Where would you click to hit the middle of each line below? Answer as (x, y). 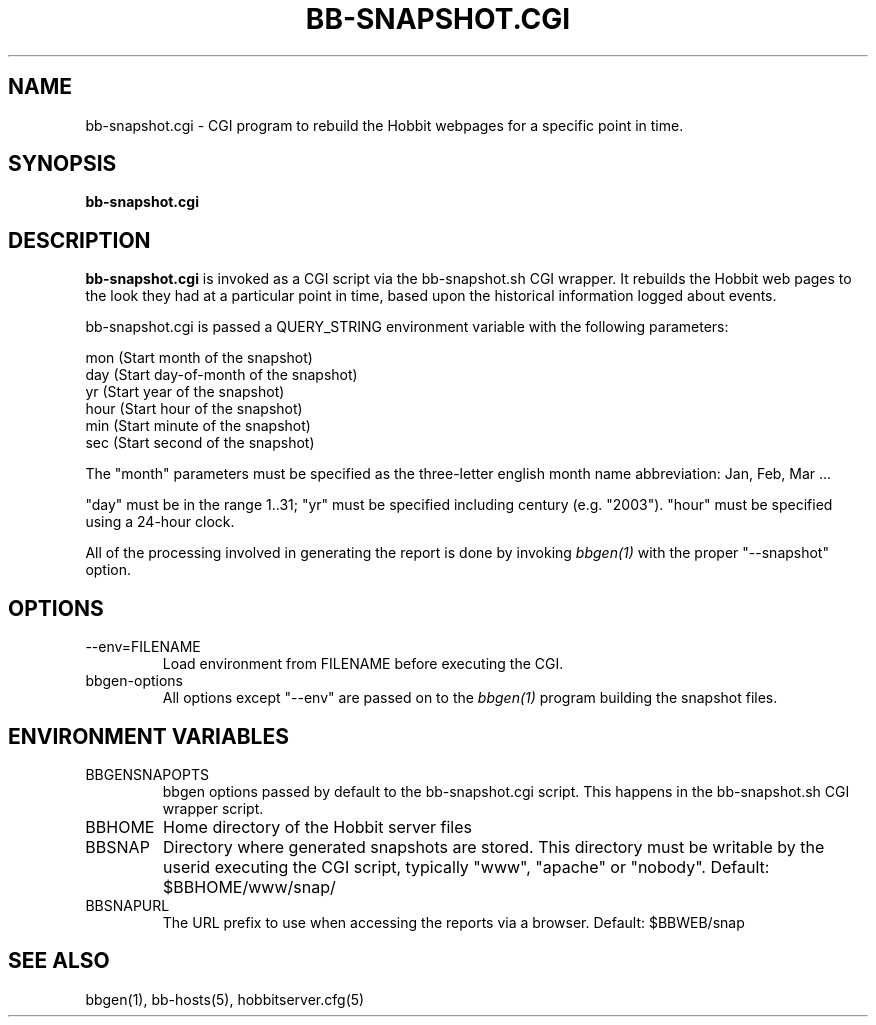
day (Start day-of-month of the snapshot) (221, 375)
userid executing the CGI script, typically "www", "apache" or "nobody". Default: (466, 866)
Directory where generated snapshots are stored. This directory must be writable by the (494, 846)
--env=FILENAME (143, 647)
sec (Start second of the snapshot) (200, 443)
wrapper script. (213, 808)
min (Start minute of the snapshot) (198, 426)
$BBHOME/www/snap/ (249, 886)
